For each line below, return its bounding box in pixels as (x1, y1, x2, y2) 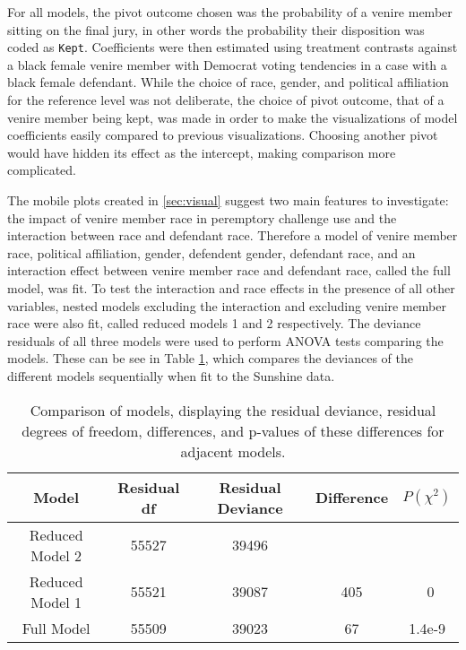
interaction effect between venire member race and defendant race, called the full (7, 261, 451, 280)
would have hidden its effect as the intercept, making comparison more (7, 143, 396, 161)
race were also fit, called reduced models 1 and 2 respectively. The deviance (7, 314, 421, 333)
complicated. (7, 160, 76, 179)
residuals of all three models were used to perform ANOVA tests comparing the (7, 331, 444, 350)
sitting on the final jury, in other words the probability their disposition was (7, 20, 425, 39)
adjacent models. (180, 440, 286, 462)
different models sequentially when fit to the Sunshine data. (7, 366, 335, 385)
